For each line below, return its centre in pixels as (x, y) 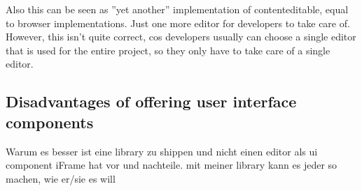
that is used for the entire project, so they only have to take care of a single (168, 50)
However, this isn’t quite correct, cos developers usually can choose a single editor (181, 37)
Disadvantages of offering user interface (151, 101)
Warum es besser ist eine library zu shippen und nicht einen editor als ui (162, 151)
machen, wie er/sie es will (61, 178)
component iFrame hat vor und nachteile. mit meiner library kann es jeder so (172, 165)
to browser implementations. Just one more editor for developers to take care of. (178, 23)
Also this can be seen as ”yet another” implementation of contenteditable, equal (177, 9)
